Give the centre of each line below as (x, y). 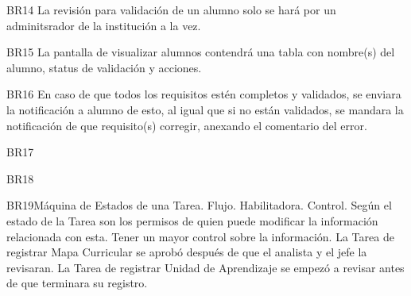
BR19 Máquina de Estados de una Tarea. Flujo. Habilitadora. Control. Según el (199, 205)
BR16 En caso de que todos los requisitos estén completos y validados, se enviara (204, 94)
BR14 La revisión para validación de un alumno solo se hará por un (171, 10)
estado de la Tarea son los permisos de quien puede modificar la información (192, 220)
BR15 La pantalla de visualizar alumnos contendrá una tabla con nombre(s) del (201, 52)
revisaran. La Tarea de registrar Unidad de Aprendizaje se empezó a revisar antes (205, 267)
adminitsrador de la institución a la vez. (104, 25)
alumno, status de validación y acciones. (104, 67)
